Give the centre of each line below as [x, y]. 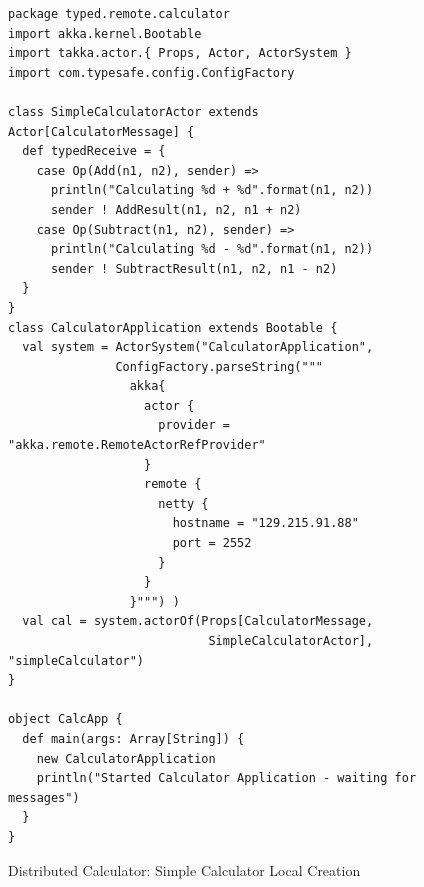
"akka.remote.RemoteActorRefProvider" [137, 445]
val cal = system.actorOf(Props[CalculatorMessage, [198, 621]
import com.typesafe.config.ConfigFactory [151, 72]
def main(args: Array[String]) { [133, 738]
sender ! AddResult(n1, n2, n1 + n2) [176, 209]
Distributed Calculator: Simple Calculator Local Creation [184, 869]
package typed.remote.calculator [119, 14]
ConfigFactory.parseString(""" [219, 366]
